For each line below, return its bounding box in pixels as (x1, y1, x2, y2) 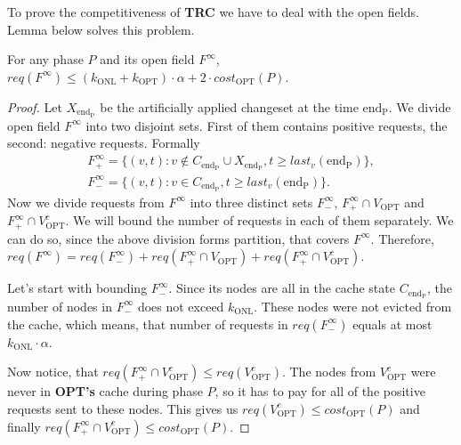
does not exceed (137, 296, 224, 315)
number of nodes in (7, 296, 112, 315)
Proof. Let (7, 97, 62, 116)
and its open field (100, 50, 195, 69)
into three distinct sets (190, 192, 313, 211)
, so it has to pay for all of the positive (214, 382, 425, 400)
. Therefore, (370, 229, 434, 247)
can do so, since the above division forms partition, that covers (7, 229, 350, 247)
